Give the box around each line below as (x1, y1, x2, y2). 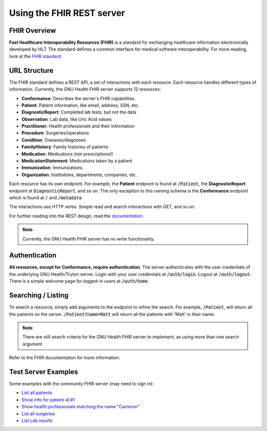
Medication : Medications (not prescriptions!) (21, 151, 113, 157)
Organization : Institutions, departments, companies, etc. (21, 172, 137, 178)
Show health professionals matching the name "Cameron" (21, 404, 140, 410)
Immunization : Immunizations (21, 165, 83, 171)
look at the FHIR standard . (9, 53, 62, 59)
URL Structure (9, 66, 54, 74)
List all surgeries (21, 411, 55, 417)
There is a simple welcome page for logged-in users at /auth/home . (9, 278, 149, 284)
